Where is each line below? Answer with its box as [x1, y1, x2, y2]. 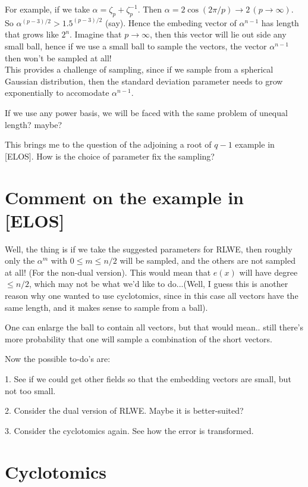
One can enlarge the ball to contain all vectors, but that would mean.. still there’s [5, 321, 304, 333]
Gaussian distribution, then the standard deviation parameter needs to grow [5, 74, 283, 87]
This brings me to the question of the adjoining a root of [5, 138, 212, 151]
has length [261, 16, 299, 29]
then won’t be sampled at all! [5, 51, 112, 64]
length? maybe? [5, 118, 62, 130]
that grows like [5, 28, 59, 40]
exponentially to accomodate [5, 86, 109, 99]
